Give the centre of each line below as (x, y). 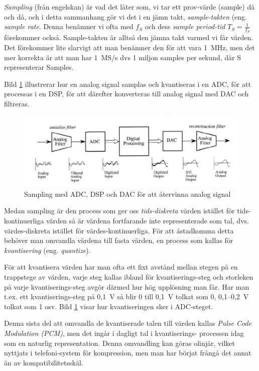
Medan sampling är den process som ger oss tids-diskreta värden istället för (119, 211)
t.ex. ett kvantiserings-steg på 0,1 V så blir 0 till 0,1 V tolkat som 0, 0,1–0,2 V (126, 296)
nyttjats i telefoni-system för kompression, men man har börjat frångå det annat (128, 353)
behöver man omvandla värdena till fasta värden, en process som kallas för (119, 240)
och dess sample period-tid (185, 26)
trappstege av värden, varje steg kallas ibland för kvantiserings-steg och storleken (129, 276)
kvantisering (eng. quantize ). (47, 250)
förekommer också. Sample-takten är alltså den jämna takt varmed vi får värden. (129, 37)
